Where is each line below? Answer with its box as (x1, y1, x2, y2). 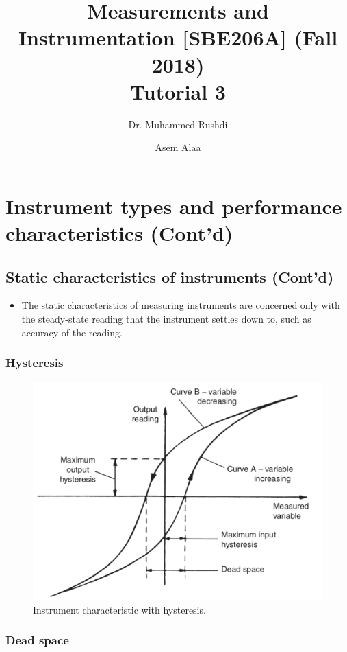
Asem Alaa (155, 140, 201, 154)
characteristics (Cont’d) (5, 219, 233, 247)
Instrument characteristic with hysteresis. (33, 602, 206, 616)
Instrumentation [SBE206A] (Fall (18, 23, 338, 51)
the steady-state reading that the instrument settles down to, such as (21, 312, 311, 326)
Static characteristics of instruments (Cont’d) (5, 266, 334, 287)
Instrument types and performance (5, 191, 342, 220)
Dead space (5, 631, 69, 649)
